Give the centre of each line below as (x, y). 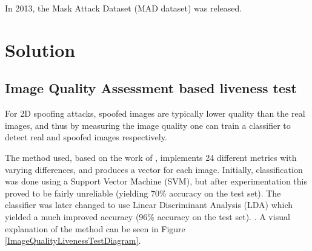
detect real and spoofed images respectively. (86, 137)
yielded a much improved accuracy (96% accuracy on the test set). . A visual (148, 216)
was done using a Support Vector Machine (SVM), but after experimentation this (156, 181)
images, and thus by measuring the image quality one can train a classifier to (148, 125)
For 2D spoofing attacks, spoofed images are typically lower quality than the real (155, 113)
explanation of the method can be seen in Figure (95, 228)
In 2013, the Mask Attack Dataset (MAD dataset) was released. (124, 8)
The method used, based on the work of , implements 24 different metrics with (151, 157)
